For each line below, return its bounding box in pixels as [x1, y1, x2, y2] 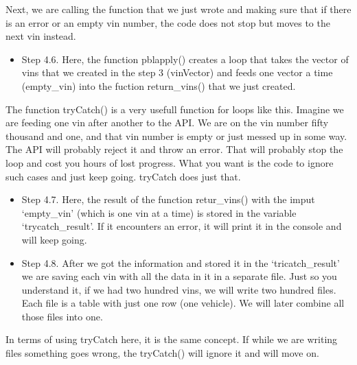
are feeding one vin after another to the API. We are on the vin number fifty [5, 115, 329, 130]
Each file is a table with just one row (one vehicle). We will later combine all [21, 296, 345, 310]
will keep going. [21, 232, 87, 246]
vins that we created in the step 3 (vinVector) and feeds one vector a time [21, 65, 333, 80]
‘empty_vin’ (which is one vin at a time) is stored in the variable [21, 205, 297, 220]
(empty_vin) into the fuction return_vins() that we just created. [21, 78, 296, 93]
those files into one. [21, 309, 103, 323]
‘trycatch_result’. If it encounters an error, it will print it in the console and [21, 219, 342, 233]
